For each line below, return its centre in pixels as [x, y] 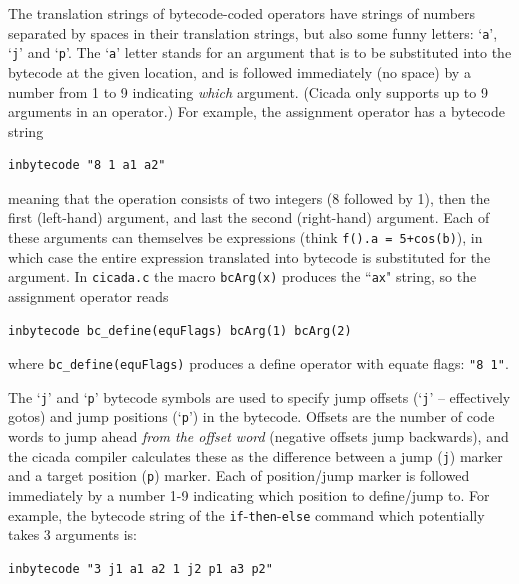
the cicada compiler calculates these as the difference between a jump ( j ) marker [255, 455]
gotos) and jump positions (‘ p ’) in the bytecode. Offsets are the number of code [251, 416]
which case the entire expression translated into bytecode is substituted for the [249, 256]
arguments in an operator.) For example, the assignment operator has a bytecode [256, 111]
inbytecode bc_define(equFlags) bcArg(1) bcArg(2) [180, 330]
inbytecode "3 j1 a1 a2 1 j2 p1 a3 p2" [140, 568]
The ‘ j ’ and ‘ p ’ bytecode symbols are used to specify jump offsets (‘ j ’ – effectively [259, 396]
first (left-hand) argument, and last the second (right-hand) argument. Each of [249, 217]
